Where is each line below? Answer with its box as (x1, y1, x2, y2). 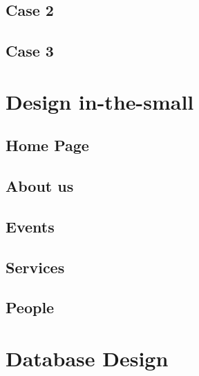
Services (6, 256, 65, 277)
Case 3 (6, 40, 54, 61)
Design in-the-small (6, 87, 194, 115)
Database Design (6, 344, 169, 373)
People (6, 297, 55, 318)
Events (6, 215, 55, 237)
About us (6, 175, 74, 197)
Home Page (6, 135, 89, 156)
